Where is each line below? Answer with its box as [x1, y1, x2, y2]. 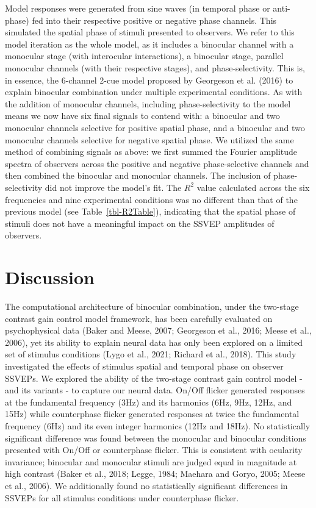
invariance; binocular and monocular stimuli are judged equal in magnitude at [5, 455, 297, 468]
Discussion [5, 265, 95, 290]
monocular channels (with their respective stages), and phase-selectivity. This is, [5, 61, 305, 74]
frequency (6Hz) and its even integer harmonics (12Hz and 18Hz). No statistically [5, 419, 311, 432]
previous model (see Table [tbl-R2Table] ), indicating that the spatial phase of [5, 205, 296, 218]
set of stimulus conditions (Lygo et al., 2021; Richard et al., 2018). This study [5, 348, 296, 360]
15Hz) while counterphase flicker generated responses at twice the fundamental [5, 407, 300, 420]
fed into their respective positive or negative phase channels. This [32, 13, 277, 26]
